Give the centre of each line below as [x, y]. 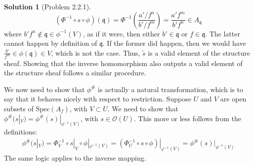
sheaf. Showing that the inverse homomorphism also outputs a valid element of [123, 63]
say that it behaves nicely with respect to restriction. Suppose [98, 99]
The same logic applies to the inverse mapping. [75, 157]
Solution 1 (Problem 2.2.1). [48, 6]
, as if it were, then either [121, 33]
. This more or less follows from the [188, 118]
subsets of [19, 109]
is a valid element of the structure [199, 52]
